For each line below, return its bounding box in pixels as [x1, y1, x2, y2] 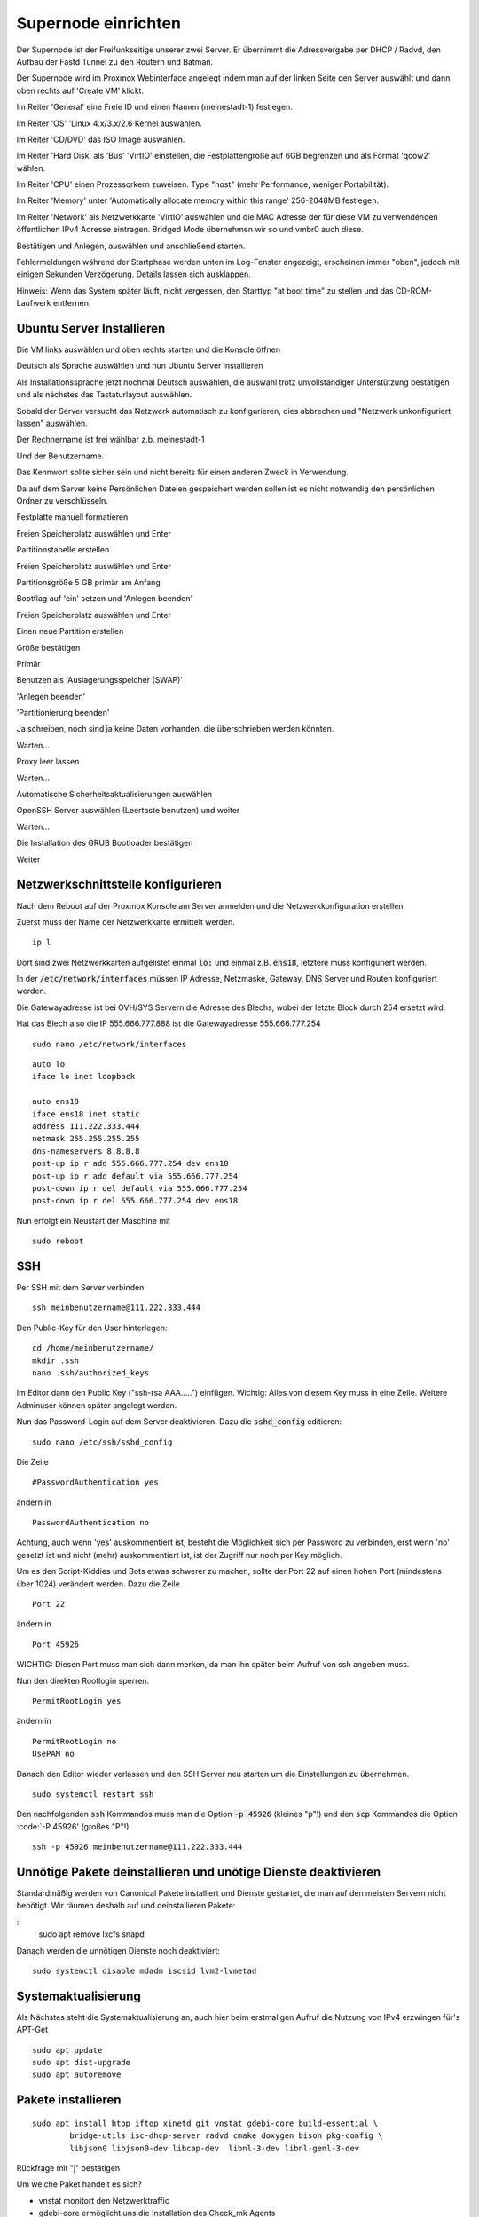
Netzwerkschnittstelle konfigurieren [16, 877, 222, 892]
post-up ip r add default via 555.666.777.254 [32, 1171, 239, 1181]
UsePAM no [32, 1749, 75, 1759]
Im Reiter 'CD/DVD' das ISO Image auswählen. [16, 134, 185, 145]
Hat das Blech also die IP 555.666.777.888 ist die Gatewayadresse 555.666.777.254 [16, 1018, 321, 1029]
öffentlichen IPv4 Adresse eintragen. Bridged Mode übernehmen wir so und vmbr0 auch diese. [16, 224, 364, 235]
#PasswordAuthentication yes [32, 1477, 159, 1487]
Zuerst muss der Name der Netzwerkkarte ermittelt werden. [16, 916, 235, 927]
